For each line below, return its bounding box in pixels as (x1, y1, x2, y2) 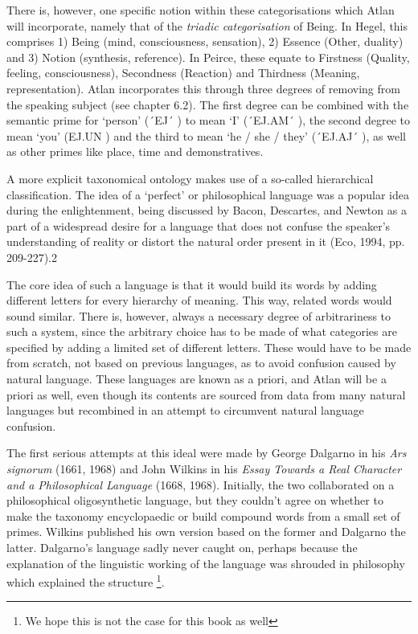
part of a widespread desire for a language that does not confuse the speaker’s (6, 217, 391, 234)
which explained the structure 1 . (6, 571, 165, 590)
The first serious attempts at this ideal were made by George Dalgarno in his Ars (6, 444, 407, 461)
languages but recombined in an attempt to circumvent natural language (6, 402, 364, 419)
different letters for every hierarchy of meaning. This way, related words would (6, 292, 392, 309)
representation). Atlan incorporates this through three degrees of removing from (6, 80, 400, 96)
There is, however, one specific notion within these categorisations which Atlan (6, 2, 395, 18)
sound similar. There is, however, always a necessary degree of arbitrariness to (6, 307, 391, 324)
